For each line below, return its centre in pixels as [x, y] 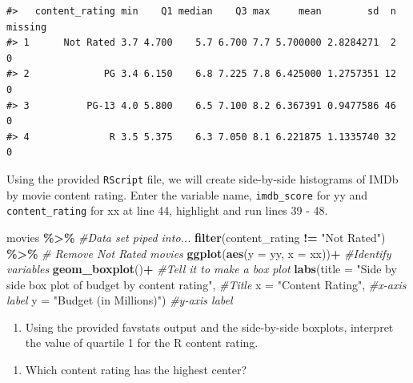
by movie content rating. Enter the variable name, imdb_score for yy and [187, 194]
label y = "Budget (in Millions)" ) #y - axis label [120, 300]
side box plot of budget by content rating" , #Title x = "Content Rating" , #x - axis [206, 284]
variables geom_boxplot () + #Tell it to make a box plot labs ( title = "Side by [202, 269]
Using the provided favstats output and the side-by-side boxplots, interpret [209, 327]
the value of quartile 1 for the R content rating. [142, 343]
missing [27, 27]
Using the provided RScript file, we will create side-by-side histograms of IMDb [202, 178]
